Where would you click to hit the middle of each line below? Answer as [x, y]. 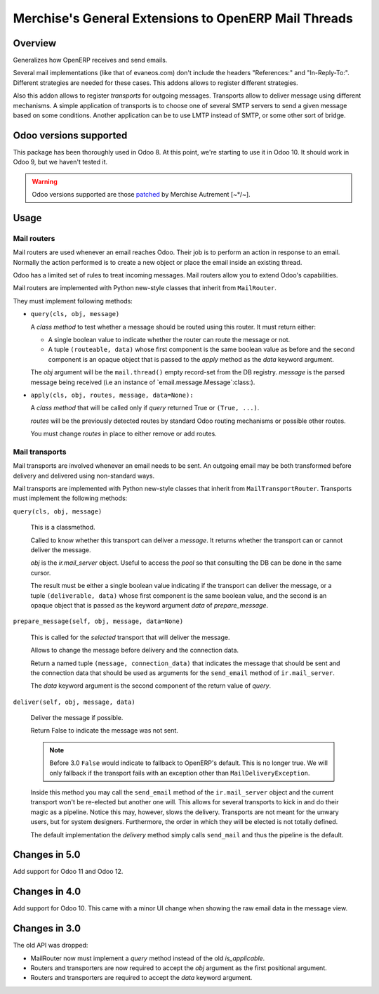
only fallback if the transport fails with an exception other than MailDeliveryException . [180, 773]
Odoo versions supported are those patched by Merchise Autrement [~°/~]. [141, 195]
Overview [35, 43]
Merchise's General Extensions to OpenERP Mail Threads [183, 18]
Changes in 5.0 [47, 855]
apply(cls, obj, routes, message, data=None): [112, 395]
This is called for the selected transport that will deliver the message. [130, 637]
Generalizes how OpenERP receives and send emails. [90, 60]
